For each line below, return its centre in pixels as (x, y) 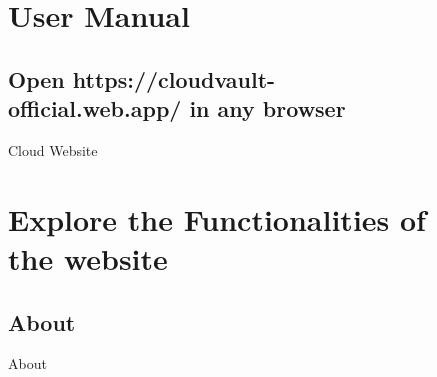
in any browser (267, 108)
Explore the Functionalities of (217, 218)
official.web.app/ (95, 108)
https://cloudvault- (174, 78)
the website (88, 257)
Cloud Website (53, 149)
